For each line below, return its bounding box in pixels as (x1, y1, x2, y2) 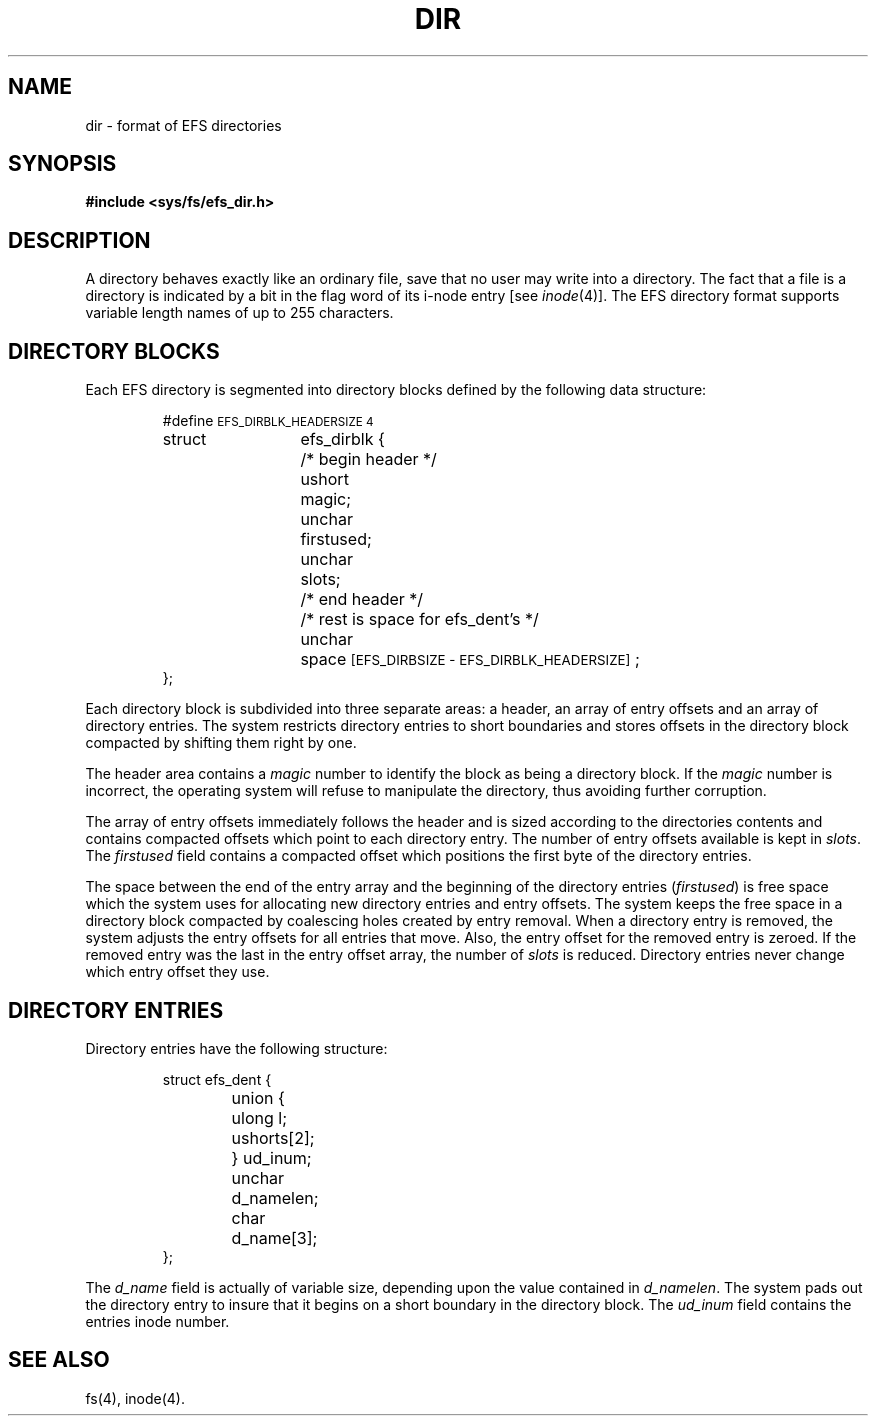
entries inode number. (85, 1312, 230, 1330)
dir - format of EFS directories (85, 116, 282, 134)
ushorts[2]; (231, 1127, 315, 1148)
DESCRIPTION (8, 227, 151, 253)
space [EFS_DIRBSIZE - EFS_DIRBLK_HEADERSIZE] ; (300, 649, 640, 670)
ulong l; (231, 1107, 287, 1128)
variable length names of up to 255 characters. (85, 304, 394, 322)
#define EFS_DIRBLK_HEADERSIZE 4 (162, 412, 374, 430)
